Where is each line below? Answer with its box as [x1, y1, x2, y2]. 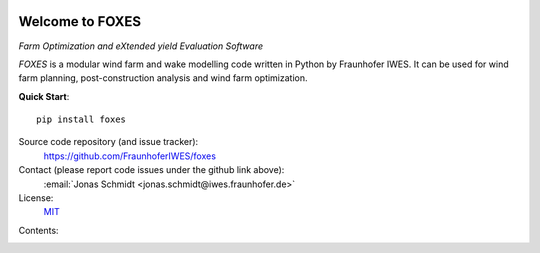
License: [18, 192, 54, 204]
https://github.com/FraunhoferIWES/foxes [43, 150, 217, 162]
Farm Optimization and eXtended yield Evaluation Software [18, 40, 264, 52]
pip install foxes [36, 114, 127, 125]
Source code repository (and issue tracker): [18, 136, 199, 148]
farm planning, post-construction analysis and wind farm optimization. [18, 72, 309, 84]
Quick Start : [18, 90, 70, 102]
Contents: [18, 224, 59, 236]
